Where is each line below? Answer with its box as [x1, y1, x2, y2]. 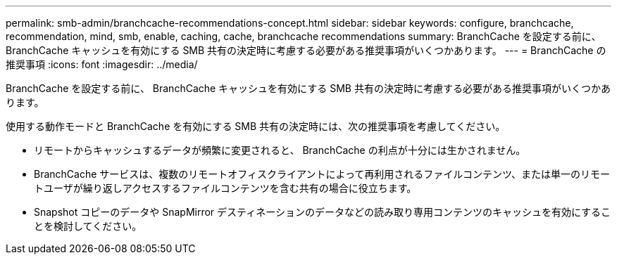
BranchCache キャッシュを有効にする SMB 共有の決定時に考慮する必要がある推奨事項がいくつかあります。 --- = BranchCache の [6, 44, 606, 56]
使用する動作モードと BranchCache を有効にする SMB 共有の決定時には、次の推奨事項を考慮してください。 [6, 120, 506, 132]
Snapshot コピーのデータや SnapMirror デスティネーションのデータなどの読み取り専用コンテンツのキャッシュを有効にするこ [34, 206, 611, 218]
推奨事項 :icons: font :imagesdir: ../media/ [6, 58, 198, 70]
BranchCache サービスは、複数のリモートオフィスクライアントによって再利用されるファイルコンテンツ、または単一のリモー [34, 168, 610, 180]
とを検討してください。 [34, 220, 142, 232]
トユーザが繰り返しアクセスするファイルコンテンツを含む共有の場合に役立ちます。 [34, 182, 417, 194]
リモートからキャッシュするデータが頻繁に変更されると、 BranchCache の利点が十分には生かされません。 [34, 144, 526, 156]
